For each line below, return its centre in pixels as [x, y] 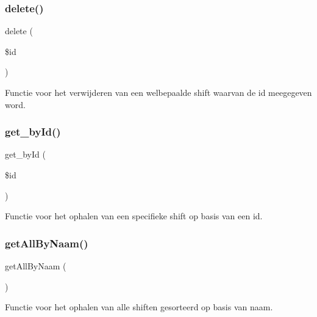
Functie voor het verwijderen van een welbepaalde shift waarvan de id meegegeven [158, 92]
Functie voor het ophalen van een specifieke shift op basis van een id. [134, 216]
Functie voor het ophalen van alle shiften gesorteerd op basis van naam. [139, 307]
